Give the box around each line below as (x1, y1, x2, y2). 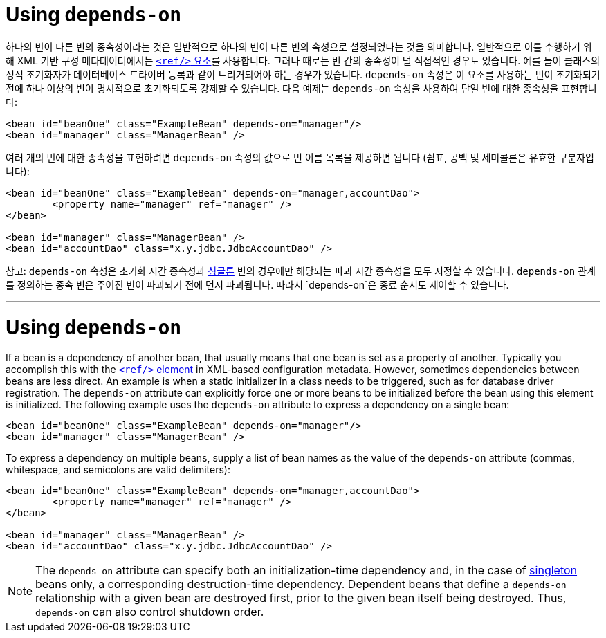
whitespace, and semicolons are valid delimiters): (6, 464, 230, 476)
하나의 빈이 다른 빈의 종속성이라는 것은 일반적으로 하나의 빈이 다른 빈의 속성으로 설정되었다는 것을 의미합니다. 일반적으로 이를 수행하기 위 (6, 40, 592, 53)
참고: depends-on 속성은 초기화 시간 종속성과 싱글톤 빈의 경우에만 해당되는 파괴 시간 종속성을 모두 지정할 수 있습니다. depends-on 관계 (6, 264, 596, 277)
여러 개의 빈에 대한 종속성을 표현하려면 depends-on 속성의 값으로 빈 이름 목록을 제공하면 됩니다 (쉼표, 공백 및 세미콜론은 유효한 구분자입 (6, 151, 594, 163)
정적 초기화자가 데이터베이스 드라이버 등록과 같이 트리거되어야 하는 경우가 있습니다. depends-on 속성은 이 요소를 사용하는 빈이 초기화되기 (6, 68, 600, 80)
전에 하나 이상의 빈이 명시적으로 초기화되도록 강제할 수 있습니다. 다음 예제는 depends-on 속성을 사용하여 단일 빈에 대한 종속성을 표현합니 (6, 82, 597, 94)
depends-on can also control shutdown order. (35, 605, 264, 619)
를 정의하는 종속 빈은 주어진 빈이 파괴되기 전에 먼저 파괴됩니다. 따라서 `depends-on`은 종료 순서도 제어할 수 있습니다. (6, 278, 509, 291)
